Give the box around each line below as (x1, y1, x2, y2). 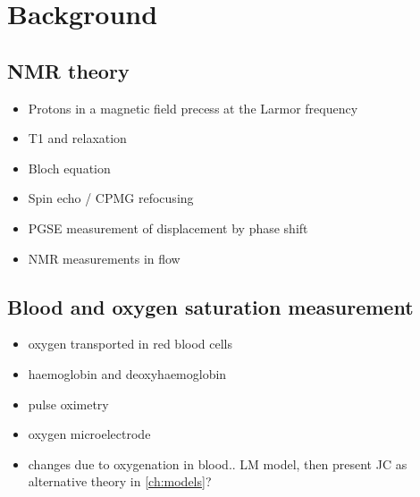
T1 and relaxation (28, 129, 127, 147)
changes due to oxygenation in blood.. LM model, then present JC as (28, 454, 407, 473)
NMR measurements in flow (28, 248, 181, 267)
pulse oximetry (28, 394, 109, 413)
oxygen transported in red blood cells (28, 334, 232, 353)
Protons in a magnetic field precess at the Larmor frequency (28, 98, 358, 117)
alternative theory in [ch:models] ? (28, 472, 212, 491)
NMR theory (7, 56, 130, 84)
